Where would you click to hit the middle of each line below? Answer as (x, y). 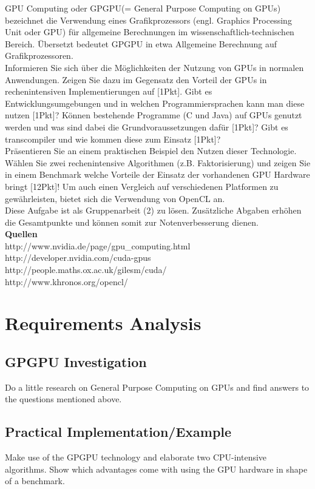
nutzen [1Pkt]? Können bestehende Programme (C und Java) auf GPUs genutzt (154, 115)
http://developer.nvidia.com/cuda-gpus (78, 258)
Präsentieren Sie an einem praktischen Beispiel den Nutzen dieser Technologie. (151, 151)
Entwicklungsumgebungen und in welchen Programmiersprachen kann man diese (155, 103)
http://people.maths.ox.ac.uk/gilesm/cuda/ (86, 270)
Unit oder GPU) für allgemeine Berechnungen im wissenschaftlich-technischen (150, 32)
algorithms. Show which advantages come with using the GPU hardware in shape (156, 469)
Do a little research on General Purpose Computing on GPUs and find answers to (157, 387)
